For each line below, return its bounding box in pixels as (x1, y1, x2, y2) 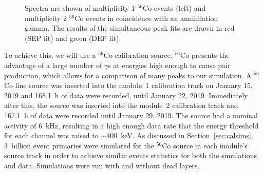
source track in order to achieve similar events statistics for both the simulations (4, 150, 257, 161)
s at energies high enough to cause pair (108, 59, 231, 70)
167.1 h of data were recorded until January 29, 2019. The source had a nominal (4, 110, 258, 120)
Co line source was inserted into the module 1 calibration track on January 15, (4, 80, 253, 91)
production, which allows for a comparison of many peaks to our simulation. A (4, 70, 252, 80)
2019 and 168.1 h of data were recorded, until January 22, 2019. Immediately (4, 90, 248, 100)
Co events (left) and (143, 3, 206, 13)
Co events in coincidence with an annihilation (74, 12, 218, 23)
